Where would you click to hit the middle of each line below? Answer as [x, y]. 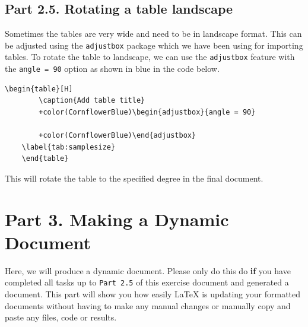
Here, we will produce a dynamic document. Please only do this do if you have [148, 270]
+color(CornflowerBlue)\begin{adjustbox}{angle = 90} [147, 112]
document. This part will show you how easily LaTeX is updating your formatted [153, 294]
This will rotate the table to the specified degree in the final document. [134, 178]
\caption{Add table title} [92, 101]
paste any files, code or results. [61, 317]
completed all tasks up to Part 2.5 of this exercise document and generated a [147, 282]
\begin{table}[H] [39, 89]
